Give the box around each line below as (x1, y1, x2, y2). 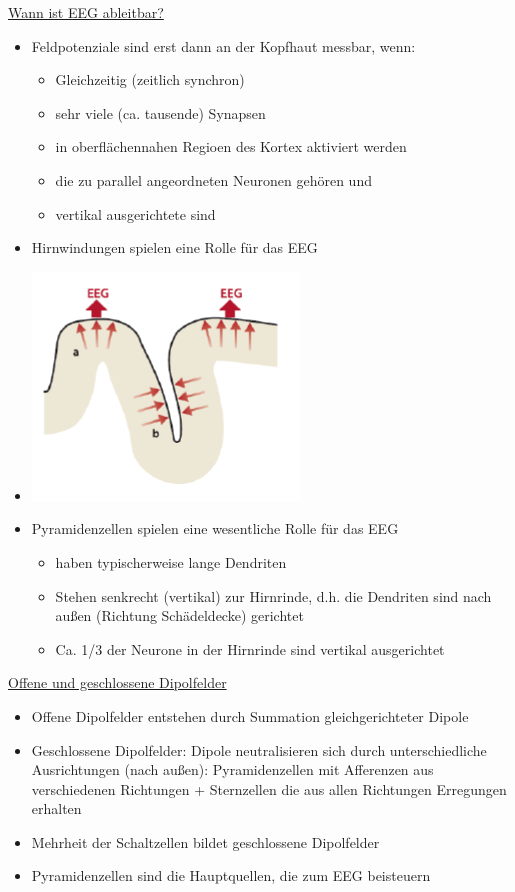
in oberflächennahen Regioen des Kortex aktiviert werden (55, 136, 407, 157)
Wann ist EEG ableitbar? (8, 2, 164, 22)
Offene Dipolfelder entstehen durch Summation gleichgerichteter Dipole (31, 705, 469, 726)
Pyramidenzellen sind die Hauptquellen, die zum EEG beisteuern (31, 865, 431, 886)
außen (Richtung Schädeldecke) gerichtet (55, 605, 304, 626)
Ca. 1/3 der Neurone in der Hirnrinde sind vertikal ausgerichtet (55, 638, 445, 659)
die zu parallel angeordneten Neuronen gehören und (55, 169, 372, 190)
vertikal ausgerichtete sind (55, 203, 216, 224)
